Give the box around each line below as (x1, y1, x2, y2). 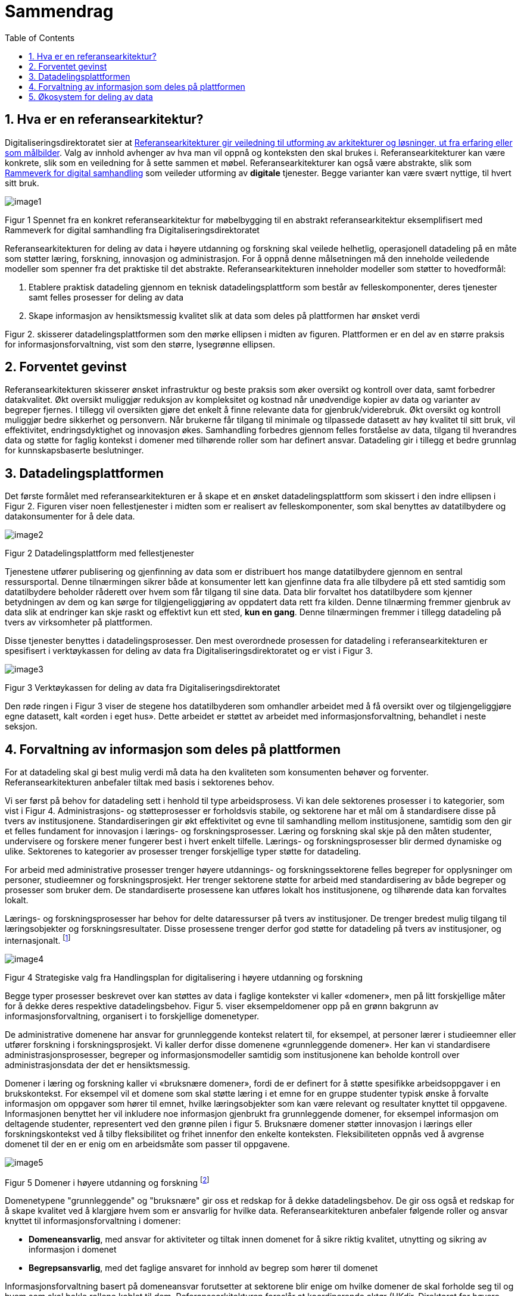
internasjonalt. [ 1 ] (5, 934, 71, 946)
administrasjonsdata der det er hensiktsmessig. (5, 1059, 191, 1070)
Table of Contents (5, 32, 75, 43)
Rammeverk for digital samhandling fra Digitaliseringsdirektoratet (5, 224, 260, 235)
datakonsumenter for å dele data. (5, 511, 135, 522)
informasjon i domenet (29, 1244, 117, 1255)
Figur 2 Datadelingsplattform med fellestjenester (5, 548, 195, 559)
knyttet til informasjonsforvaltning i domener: (5, 1216, 181, 1226)
